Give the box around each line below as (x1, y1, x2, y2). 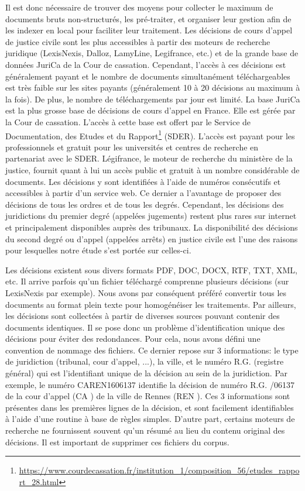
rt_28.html (19, 475, 59, 487)
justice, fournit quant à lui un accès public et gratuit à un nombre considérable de (5, 163, 300, 176)
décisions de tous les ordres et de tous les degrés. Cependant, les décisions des (5, 198, 284, 210)
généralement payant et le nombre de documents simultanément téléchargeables (5, 70, 290, 82)
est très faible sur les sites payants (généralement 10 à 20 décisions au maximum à (5, 81, 300, 94)
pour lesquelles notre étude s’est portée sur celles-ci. (5, 244, 191, 256)
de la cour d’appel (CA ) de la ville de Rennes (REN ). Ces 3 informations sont (5, 390, 290, 402)
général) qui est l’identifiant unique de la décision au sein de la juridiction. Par (5, 367, 288, 379)
